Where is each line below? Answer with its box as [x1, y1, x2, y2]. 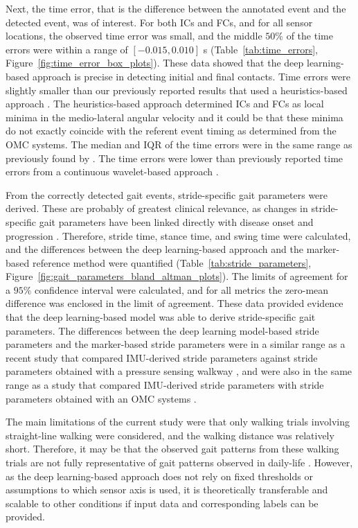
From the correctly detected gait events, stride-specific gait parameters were [6, 187, 328, 202]
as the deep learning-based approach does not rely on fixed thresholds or [6, 468, 313, 483]
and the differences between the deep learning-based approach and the [6, 242, 303, 256]
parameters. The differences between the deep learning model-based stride [6, 323, 319, 337]
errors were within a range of [6, 42, 128, 56]
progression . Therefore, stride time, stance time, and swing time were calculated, [6, 228, 351, 243]
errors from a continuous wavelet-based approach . [6, 164, 219, 179]
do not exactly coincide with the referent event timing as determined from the [6, 123, 337, 138]
